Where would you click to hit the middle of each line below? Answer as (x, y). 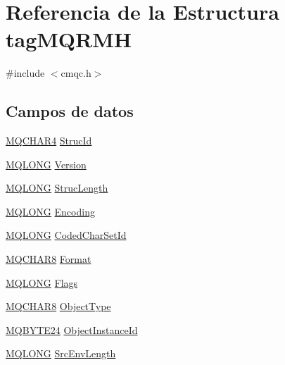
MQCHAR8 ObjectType (58, 306)
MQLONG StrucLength (57, 188)
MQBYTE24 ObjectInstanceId (72, 329)
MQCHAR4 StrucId (49, 141)
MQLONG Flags (42, 282)
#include (25, 73)
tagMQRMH (69, 39)
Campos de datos (70, 111)
